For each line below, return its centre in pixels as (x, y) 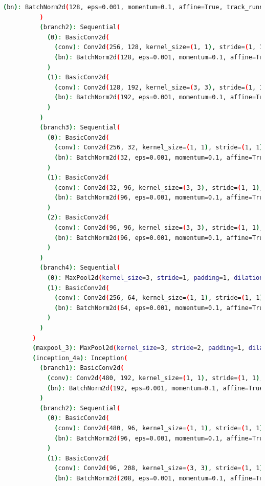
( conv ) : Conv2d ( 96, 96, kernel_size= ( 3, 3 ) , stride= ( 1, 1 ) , (159, 228)
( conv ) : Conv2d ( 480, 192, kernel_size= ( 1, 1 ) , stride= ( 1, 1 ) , (155, 378)
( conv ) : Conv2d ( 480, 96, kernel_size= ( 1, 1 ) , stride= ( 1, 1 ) (159, 428)
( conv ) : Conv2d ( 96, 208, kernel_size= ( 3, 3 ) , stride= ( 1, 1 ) (159, 468)
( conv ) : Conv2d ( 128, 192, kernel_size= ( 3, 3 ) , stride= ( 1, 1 (159, 87)
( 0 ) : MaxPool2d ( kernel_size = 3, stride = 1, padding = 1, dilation (155, 278)
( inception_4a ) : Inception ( (80, 358)
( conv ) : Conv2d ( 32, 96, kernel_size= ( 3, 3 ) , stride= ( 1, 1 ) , (159, 187)
